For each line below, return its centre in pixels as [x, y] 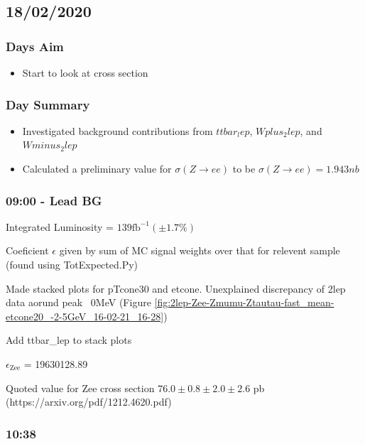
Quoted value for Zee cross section [80, 388]
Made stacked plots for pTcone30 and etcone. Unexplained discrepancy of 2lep [176, 288]
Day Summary [48, 104]
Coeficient [27, 250]
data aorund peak [44, 302]
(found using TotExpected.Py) [72, 264]
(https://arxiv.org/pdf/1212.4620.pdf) [89, 402]
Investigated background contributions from [118, 130]
